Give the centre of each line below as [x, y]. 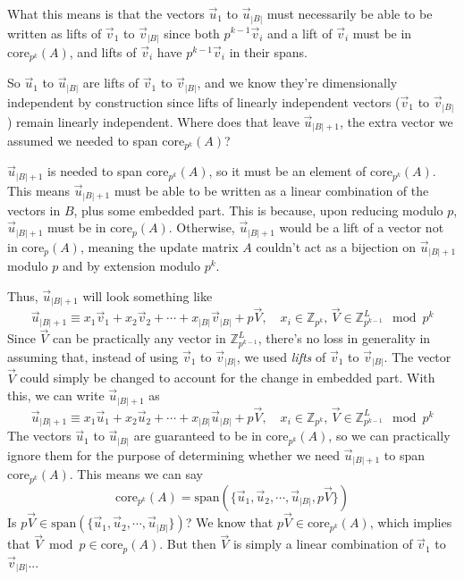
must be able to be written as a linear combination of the [271, 190]
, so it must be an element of [287, 171]
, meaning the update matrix [159, 246]
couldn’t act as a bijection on [336, 246]
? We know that [229, 522]
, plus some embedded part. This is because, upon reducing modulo [258, 210]
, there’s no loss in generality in [344, 338]
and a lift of [300, 33]
